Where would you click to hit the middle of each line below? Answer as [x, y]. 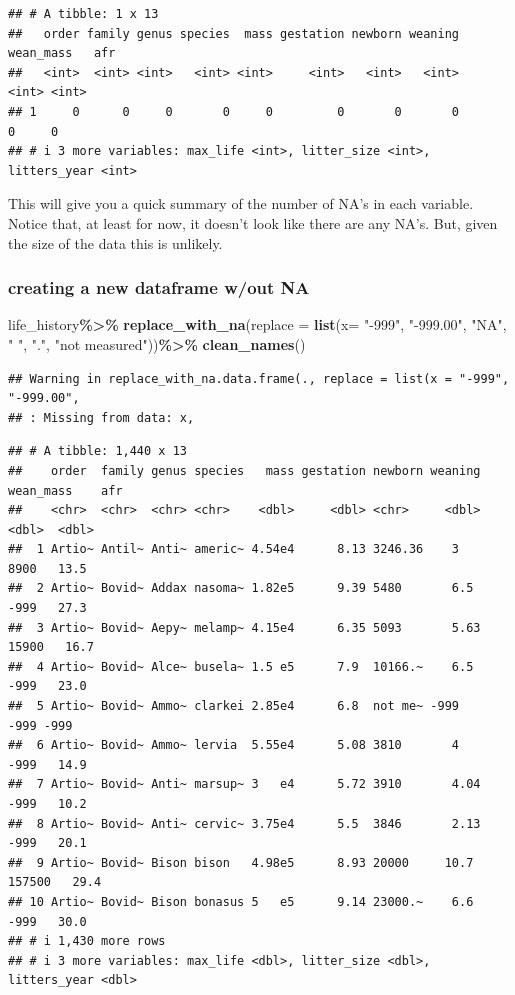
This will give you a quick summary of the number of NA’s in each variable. [241, 203]
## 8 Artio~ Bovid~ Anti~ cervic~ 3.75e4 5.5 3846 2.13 [244, 823]
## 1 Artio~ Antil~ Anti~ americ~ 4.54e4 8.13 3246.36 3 [234, 549]
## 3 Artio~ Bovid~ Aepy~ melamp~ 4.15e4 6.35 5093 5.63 [244, 627]
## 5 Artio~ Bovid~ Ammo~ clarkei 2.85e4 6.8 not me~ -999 [234, 706]
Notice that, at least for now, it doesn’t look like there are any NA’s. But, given [253, 222]
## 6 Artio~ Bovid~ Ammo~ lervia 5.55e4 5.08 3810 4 [234, 745]
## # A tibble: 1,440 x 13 [97, 451]
